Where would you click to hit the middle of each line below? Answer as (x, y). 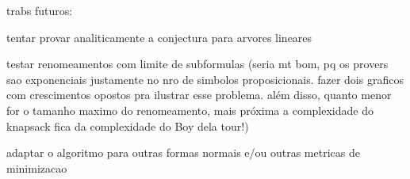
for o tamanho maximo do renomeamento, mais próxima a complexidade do (190, 110)
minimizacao (37, 168)
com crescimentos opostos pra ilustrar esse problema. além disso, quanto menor (199, 95)
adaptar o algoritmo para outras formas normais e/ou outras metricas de (183, 152)
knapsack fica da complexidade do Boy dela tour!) (128, 126)
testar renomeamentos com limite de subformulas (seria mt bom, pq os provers (197, 64)
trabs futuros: (40, 10)
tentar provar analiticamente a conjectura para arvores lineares (159, 37)
